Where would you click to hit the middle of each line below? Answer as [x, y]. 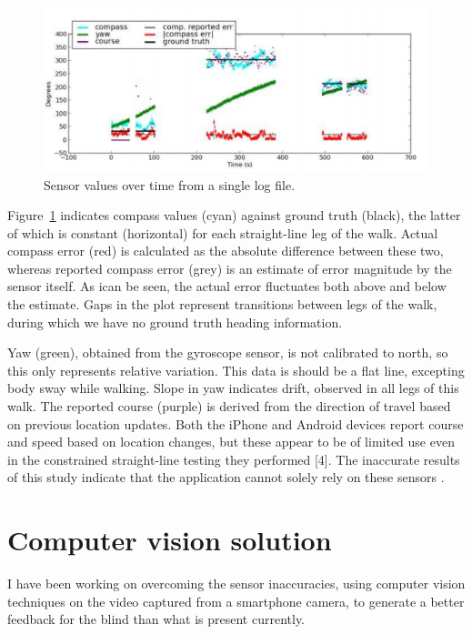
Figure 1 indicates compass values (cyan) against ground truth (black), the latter [234, 215]
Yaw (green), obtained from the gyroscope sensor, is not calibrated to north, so [228, 352]
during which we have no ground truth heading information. [175, 322]
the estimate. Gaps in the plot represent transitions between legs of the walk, [222, 304]
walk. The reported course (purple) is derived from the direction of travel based [229, 406]
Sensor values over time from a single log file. [170, 184]
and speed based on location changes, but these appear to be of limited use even [231, 442]
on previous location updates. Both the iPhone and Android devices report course [236, 423]
